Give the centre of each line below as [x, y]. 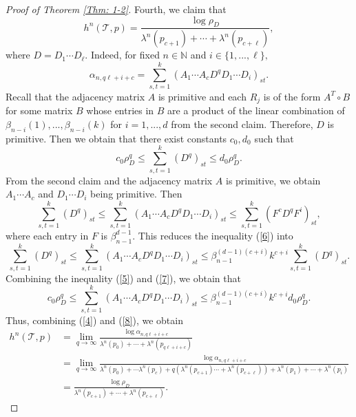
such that [274, 138]
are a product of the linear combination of [256, 110]
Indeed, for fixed [125, 55]
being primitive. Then [136, 194]
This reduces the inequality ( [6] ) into [216, 235]
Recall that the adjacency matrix [75, 96]
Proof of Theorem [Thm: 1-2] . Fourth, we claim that [116, 9]
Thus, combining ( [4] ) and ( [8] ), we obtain [94, 320]
